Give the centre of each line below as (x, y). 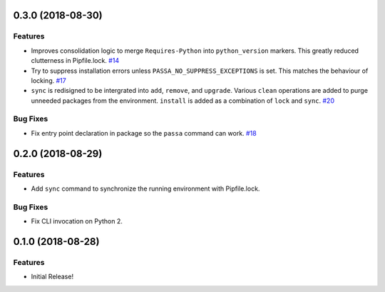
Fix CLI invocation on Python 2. (77, 221)
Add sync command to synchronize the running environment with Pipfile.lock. (145, 188)
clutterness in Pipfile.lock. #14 (75, 61)
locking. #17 (49, 80)
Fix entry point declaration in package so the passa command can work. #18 (144, 133)
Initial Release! (52, 277)
